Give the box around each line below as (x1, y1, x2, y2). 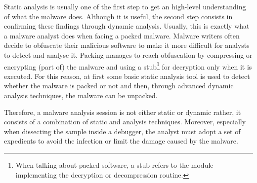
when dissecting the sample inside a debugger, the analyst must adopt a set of (4, 126, 241, 136)
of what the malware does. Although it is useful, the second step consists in (4, 11, 233, 21)
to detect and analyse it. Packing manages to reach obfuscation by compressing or (4, 49, 253, 60)
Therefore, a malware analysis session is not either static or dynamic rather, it (4, 107, 241, 117)
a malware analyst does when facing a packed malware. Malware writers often (4, 30, 240, 40)
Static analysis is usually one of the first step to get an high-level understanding (4, 1, 246, 11)
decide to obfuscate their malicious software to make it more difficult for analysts (4, 40, 250, 50)
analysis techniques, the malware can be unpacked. (4, 90, 158, 100)
